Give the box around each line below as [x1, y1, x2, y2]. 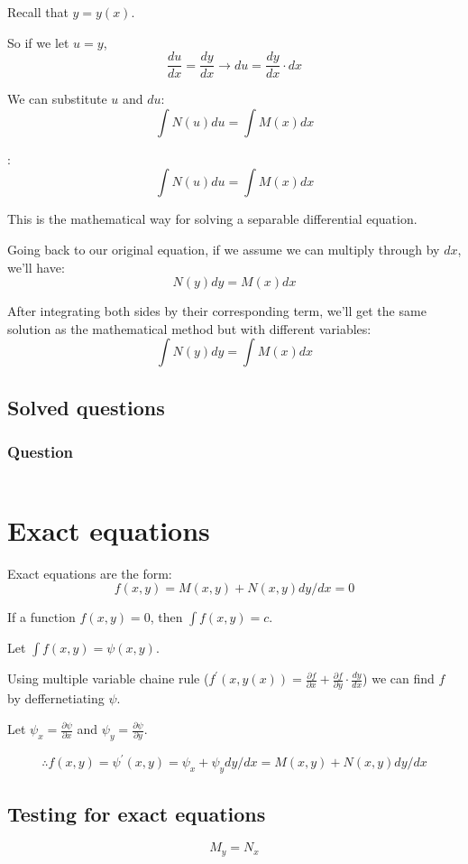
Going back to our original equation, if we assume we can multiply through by [7, 240, 440, 259]
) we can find [362, 669, 435, 688]
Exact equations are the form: [7, 563, 172, 582]
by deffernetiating [7, 689, 105, 708]
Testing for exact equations [7, 799, 266, 827]
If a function [7, 608, 76, 627]
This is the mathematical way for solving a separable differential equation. [7, 209, 418, 228]
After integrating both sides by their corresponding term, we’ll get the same [7, 302, 427, 321]
